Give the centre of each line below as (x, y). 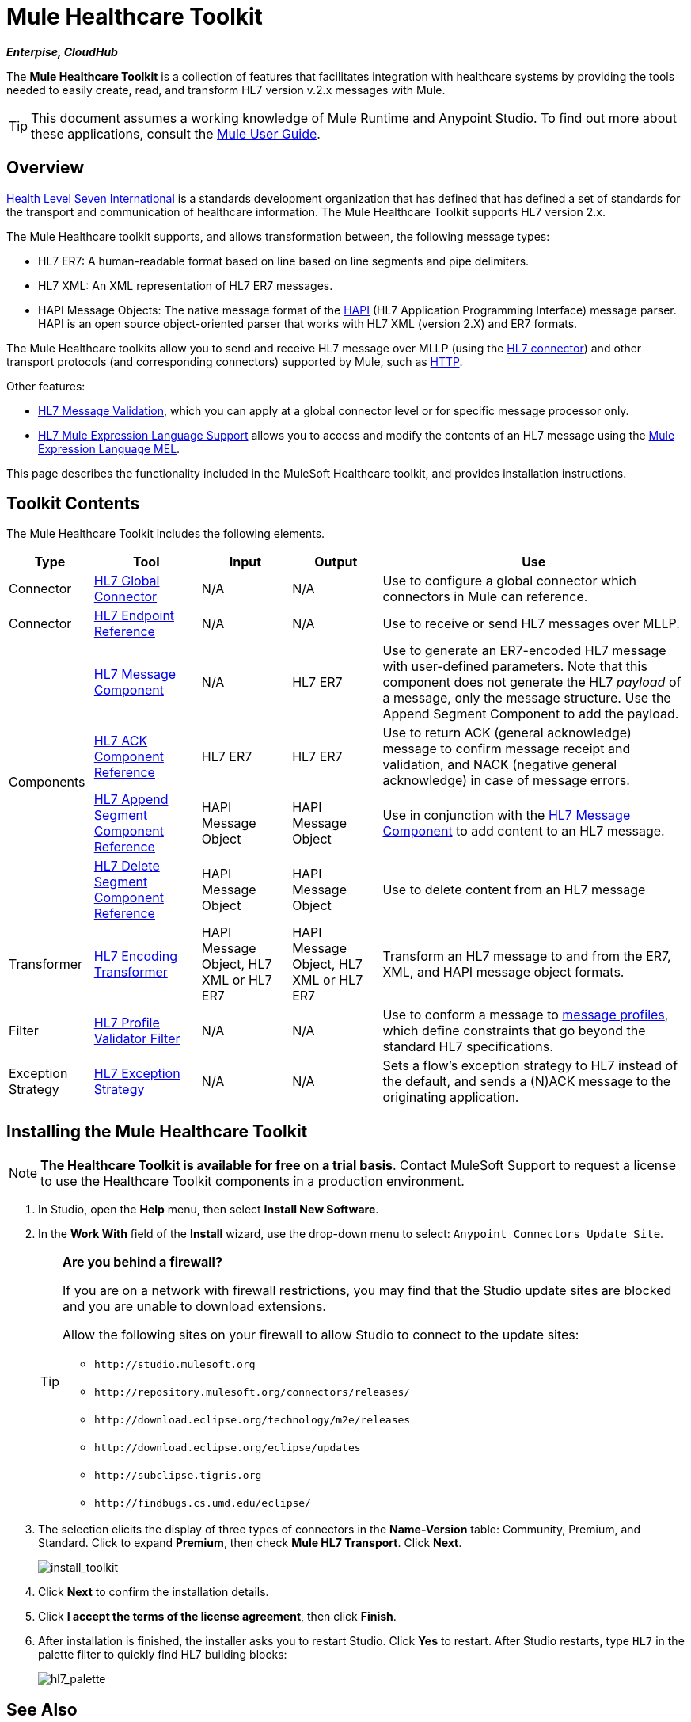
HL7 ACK (121, 741)
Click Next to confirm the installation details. (154, 1592)
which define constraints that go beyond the (514, 1031)
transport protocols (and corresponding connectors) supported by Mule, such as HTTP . (235, 361)
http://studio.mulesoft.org (175, 1365)
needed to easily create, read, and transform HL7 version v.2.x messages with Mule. (226, 90)
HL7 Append (131, 800)
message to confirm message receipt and (507, 749)
